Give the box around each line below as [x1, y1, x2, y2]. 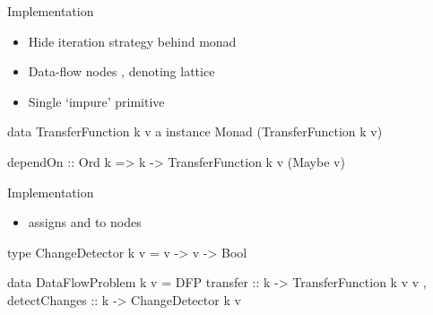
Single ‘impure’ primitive [28, 92, 165, 110]
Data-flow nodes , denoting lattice [28, 62, 215, 81]
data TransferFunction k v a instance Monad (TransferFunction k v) [7, 122, 383, 141]
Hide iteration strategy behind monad [28, 31, 237, 50]
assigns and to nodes [28, 213, 142, 232]
